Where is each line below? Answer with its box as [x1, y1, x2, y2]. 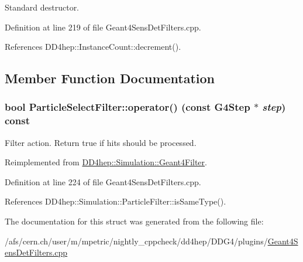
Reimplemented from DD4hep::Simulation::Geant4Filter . [5, 156, 207, 168]
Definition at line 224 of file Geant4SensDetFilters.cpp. [5, 175, 201, 188]
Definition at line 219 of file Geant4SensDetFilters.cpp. [5, 21, 201, 33]
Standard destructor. [5, 1, 80, 13]
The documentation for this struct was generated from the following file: [5, 215, 264, 227]
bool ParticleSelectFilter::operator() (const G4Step [5, 100, 250, 114]
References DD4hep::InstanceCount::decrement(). [5, 40, 181, 53]
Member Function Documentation [5, 69, 215, 87]
